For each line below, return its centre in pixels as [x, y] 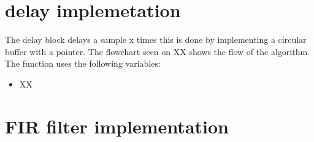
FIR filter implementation [117, 126]
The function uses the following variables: [83, 63]
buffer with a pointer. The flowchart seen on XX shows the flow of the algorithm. [157, 51]
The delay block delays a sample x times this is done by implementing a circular [156, 39]
